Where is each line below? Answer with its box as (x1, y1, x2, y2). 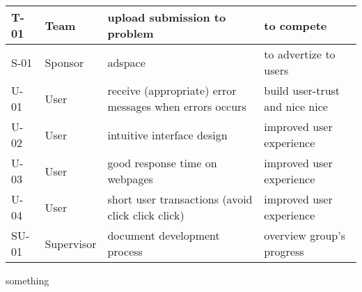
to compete (264, 17, 327, 33)
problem (107, 25, 154, 41)
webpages (107, 171, 153, 187)
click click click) (107, 207, 184, 223)
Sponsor (45, 54, 84, 70)
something (6, 273, 49, 287)
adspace (107, 54, 145, 70)
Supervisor (45, 235, 97, 252)
